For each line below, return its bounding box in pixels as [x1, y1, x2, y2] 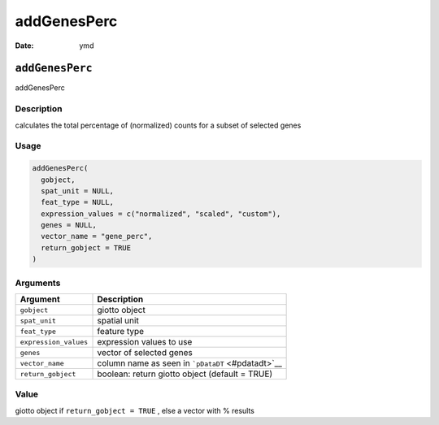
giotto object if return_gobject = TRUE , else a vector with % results [15, 405, 255, 415]
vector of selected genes [97, 347, 193, 358]
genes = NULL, [41, 220, 98, 230]
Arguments [15, 277, 61, 288]
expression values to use [97, 336, 193, 347]
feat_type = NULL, [41, 197, 114, 207]
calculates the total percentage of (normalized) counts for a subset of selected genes [15, 120, 302, 130]
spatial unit [97, 315, 140, 326]
